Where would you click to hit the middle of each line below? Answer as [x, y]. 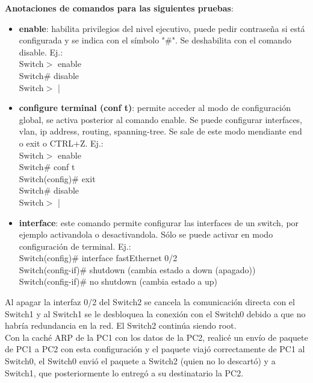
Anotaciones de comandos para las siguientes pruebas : [119, 8]
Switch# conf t [47, 167]
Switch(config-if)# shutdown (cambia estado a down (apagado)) [137, 269]
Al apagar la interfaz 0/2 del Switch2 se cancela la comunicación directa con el [150, 302]
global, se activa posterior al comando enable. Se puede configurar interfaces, [160, 119]
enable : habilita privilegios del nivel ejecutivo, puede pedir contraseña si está [162, 28]
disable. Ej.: [41, 52]
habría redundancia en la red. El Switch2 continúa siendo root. [121, 325]
